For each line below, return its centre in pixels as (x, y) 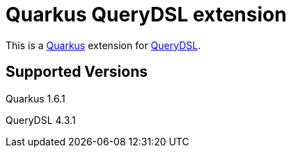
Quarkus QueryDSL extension (146, 15)
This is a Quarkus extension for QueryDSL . (103, 45)
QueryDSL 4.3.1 (41, 120)
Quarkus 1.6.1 (36, 98)
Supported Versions (77, 72)
